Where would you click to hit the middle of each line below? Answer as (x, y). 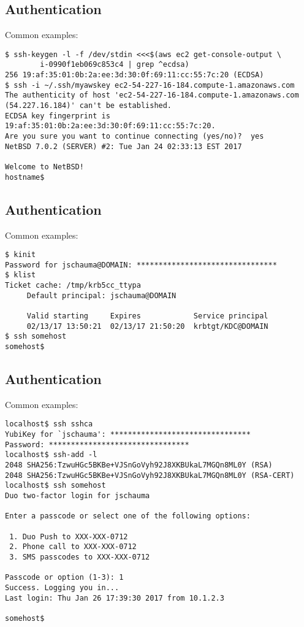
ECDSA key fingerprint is (58, 116)
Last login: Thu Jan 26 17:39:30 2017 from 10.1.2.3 (115, 598)
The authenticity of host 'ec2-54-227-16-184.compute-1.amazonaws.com (152, 95)
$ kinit (21, 255)
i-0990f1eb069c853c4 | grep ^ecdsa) (115, 65)
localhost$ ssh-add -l (51, 455)
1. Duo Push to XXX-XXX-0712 (69, 537)
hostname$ (25, 177)
